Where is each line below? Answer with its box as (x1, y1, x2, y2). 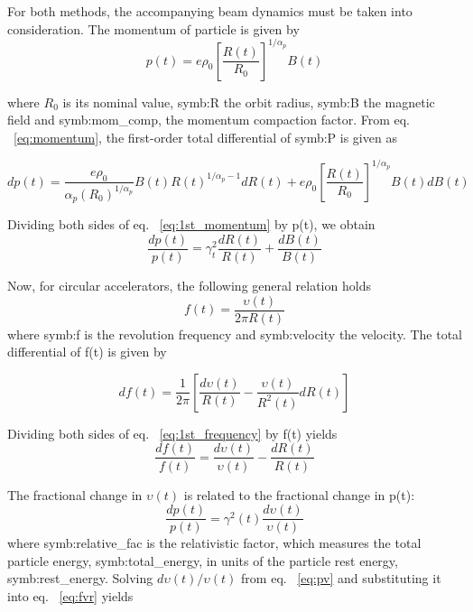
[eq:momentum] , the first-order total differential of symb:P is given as (14, 127, 397, 146)
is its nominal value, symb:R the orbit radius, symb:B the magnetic (62, 92, 435, 111)
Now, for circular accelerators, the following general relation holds (7, 276, 371, 295)
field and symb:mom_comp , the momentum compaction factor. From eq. (7, 110, 411, 129)
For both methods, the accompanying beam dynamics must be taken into (7, 2, 413, 20)
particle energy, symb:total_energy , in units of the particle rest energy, (7, 551, 398, 570)
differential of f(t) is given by (7, 342, 167, 361)
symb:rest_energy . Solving (7, 569, 153, 588)
